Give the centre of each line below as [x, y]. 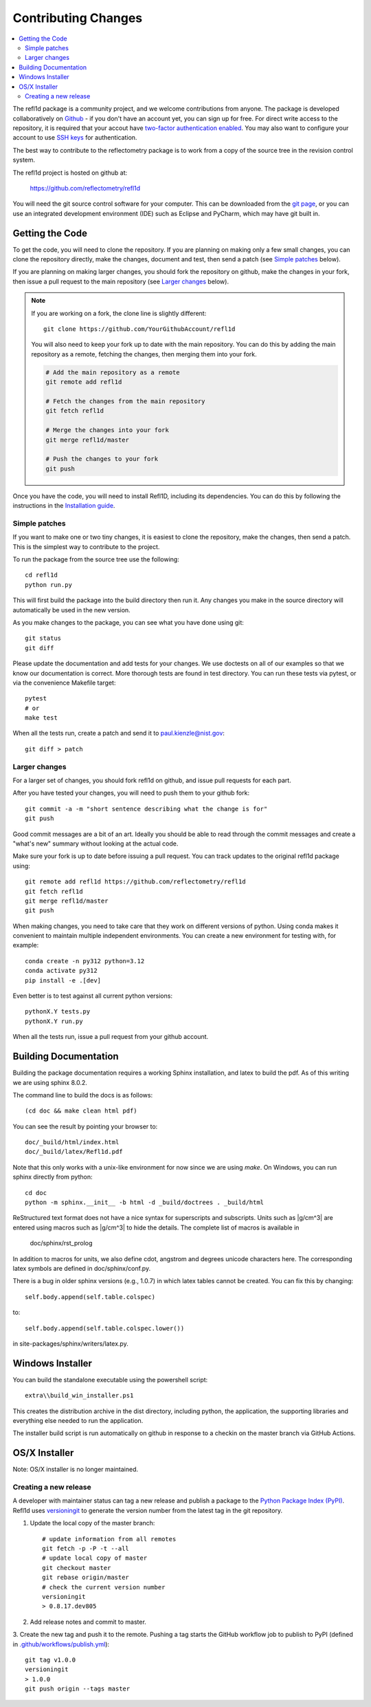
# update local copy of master [95, 1558]
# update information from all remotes [109, 1539]
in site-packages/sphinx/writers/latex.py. [70, 1343]
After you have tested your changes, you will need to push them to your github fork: [131, 793]
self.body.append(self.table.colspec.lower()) [105, 1328]
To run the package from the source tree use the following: [96, 559]
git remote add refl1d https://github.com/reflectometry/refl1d [136, 882]
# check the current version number [104, 1587]
